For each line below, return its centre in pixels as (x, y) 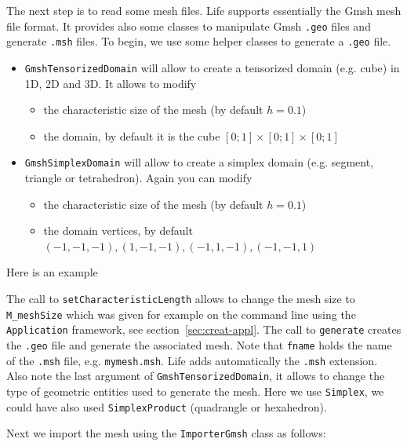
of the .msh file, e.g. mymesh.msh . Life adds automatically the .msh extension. (192, 360)
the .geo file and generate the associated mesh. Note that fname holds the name (199, 344)
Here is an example (52, 272)
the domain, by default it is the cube (132, 135)
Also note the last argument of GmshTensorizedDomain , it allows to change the (196, 376)
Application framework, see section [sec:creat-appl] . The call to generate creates (204, 329)
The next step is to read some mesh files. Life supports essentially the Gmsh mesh (204, 10)
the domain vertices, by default (118, 230)
